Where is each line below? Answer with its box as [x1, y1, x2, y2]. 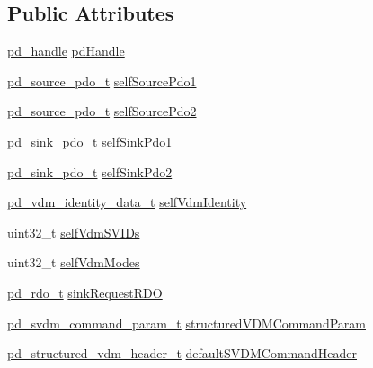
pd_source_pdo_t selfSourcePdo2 [7, 102, 197, 121]
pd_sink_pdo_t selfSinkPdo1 [7, 131, 173, 150]
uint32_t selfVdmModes [7, 253, 140, 272]
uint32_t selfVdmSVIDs [7, 222, 140, 241]
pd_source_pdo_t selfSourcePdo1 [7, 71, 197, 90]
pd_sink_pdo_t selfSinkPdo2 [7, 162, 173, 181]
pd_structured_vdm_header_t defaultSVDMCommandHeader [7, 344, 358, 363]
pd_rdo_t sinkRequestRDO [7, 283, 163, 301]
